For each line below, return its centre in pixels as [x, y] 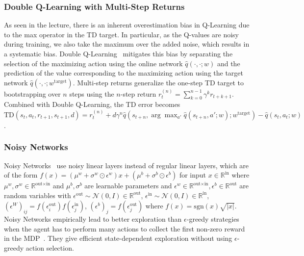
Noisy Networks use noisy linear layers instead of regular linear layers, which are [126, 165]
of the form [21, 175]
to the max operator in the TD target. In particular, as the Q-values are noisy [121, 34]
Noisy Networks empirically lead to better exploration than [93, 219]
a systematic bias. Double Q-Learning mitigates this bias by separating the [118, 53]
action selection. [50, 247]
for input [193, 175]
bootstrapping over [32, 93]
